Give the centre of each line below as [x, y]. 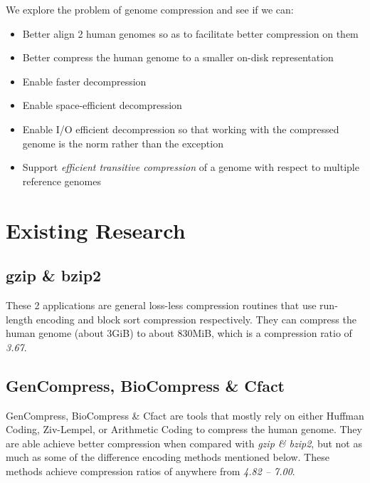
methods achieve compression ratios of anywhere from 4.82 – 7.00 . [150, 471]
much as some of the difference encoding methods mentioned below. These [168, 457]
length [20, 319]
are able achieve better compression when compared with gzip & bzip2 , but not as [184, 443]
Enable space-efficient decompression [102, 105]
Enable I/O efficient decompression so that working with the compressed [181, 129]
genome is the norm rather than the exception [123, 143]
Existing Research [96, 230]
